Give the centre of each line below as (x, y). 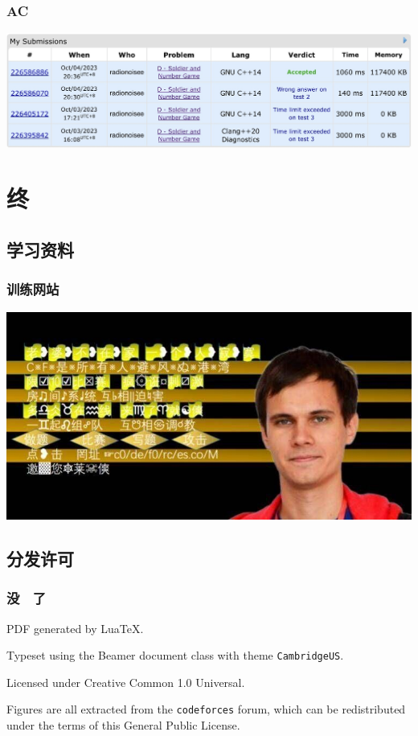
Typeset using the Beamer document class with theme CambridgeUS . (175, 655)
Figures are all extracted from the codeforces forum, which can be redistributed (206, 709)
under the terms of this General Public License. (123, 725)
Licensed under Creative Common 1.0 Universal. (126, 682)
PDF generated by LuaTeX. (75, 628)
